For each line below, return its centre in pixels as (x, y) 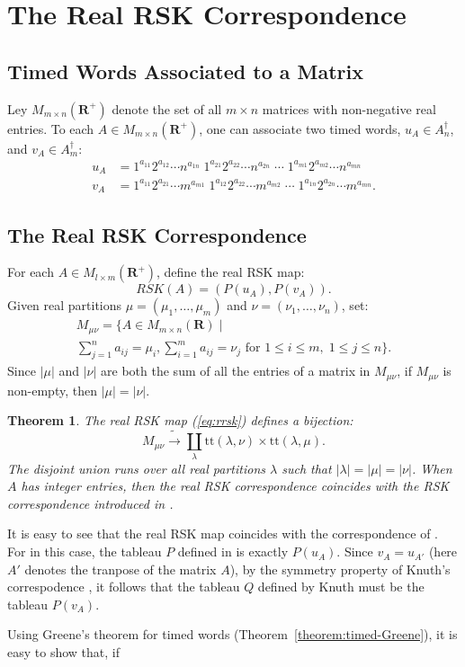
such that (307, 468)
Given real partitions (65, 305)
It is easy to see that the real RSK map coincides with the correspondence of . (223, 534)
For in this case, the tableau (85, 551)
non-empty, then (52, 390)
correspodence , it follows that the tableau (124, 587)
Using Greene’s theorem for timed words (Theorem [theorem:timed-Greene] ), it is (232, 634)
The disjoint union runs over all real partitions (137, 468)
